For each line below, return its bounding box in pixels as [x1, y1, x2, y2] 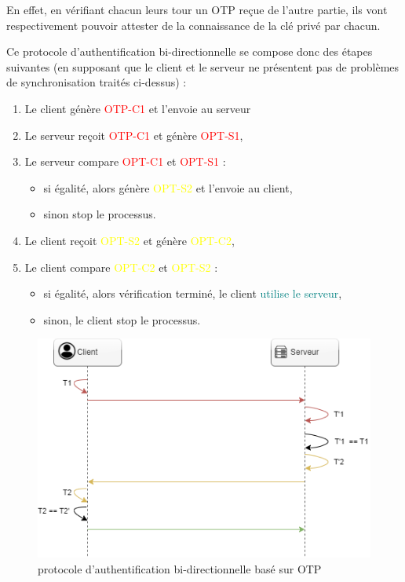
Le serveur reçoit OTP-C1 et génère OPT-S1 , [24, 126, 243, 143]
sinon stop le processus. [43, 206, 156, 222]
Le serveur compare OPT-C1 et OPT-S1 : [24, 153, 226, 170]
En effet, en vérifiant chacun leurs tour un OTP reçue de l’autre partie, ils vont [6, 2, 388, 17]
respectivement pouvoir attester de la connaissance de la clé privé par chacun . [6, 16, 381, 33]
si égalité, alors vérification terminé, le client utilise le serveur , [43, 285, 342, 302]
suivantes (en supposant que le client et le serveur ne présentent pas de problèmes [6, 58, 400, 75]
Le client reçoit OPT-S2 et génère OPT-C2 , [24, 232, 235, 248]
